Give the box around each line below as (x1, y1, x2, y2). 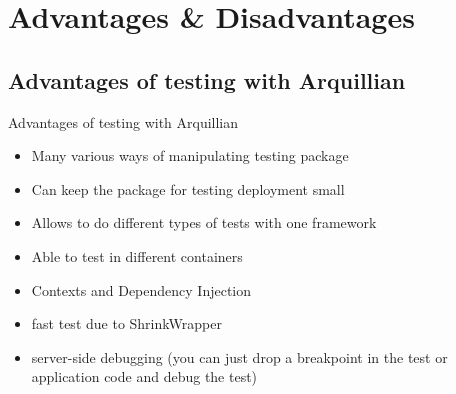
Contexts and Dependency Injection (31, 279, 252, 300)
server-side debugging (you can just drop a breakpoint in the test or (31, 346, 448, 367)
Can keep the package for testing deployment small (31, 178, 345, 199)
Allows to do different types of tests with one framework (31, 212, 377, 233)
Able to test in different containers (31, 245, 243, 266)
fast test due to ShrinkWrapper (31, 313, 222, 334)
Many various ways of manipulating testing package (31, 145, 349, 166)
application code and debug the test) (31, 366, 258, 387)
